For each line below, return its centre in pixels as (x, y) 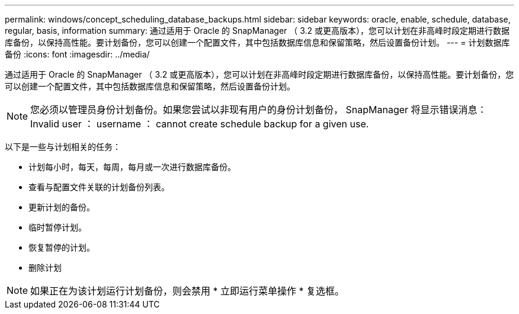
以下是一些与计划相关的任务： (63, 147)
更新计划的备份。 (62, 207)
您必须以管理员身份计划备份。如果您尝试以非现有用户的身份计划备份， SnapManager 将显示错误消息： (259, 110)
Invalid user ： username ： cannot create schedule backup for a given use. (200, 124)
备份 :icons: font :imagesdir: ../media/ (77, 54)
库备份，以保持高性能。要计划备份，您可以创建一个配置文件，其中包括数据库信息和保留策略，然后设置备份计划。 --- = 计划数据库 (257, 42)
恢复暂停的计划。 (62, 247)
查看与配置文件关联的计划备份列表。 (99, 187)
